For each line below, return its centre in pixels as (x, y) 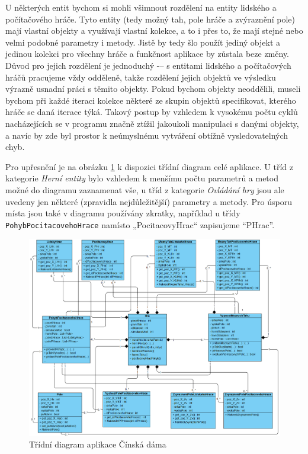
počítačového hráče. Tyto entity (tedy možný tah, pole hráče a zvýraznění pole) (150, 19)
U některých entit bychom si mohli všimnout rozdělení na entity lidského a (141, 7)
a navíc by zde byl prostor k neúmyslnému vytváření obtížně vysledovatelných (147, 135)
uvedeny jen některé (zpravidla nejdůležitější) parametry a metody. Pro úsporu (149, 201)
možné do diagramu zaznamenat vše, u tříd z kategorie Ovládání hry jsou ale (145, 189)
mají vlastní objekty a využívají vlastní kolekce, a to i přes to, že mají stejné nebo (154, 31)
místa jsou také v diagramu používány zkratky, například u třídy (123, 213)
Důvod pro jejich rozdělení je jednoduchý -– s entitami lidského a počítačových (148, 65)
